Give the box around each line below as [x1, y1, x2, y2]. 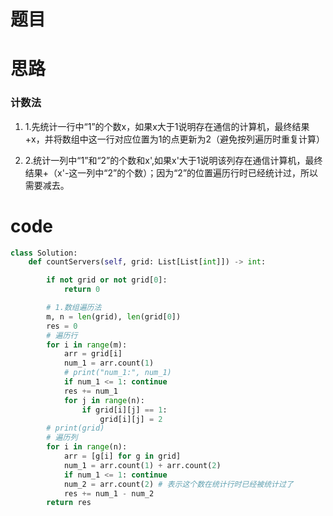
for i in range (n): [46, 442, 128, 452]
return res [46, 498, 92, 508]
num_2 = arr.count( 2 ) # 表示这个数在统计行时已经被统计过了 [63, 479, 294, 489]
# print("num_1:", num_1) [63, 368, 172, 378]
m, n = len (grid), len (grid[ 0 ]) [46, 311, 182, 322]
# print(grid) [46, 423, 105, 434]
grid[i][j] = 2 [99, 414, 163, 424]
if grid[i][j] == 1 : [81, 405, 168, 415]
